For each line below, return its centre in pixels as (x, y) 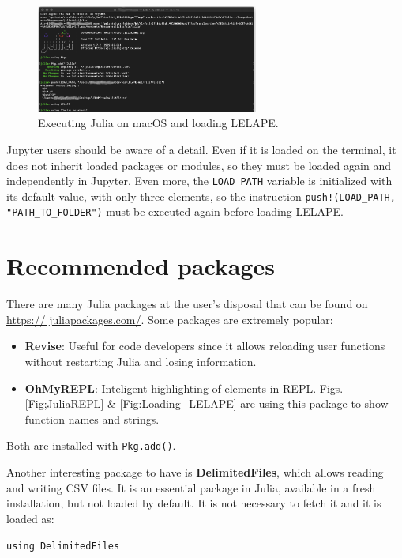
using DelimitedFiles (63, 547)
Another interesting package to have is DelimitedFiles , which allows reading (195, 472)
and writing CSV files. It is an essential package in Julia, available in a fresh (191, 487)
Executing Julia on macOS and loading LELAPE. (158, 123)
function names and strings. (92, 418)
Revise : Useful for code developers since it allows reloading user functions (205, 346)
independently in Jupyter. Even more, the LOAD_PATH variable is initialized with (199, 181)
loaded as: (30, 518)
